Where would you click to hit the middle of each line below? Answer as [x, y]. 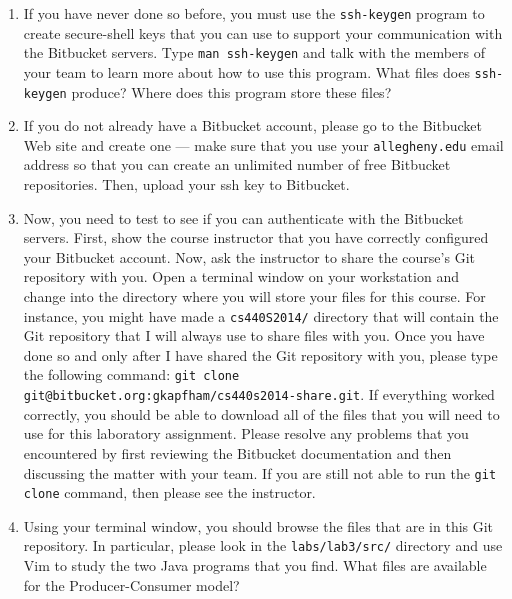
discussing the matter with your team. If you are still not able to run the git [260, 472]
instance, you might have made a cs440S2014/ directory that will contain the [261, 315]
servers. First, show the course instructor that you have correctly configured [256, 237]
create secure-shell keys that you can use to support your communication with [263, 32]
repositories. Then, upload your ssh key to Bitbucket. [186, 184]
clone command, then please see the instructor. [169, 492]
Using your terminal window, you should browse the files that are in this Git [258, 525]
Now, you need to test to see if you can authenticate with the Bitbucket [243, 217]
